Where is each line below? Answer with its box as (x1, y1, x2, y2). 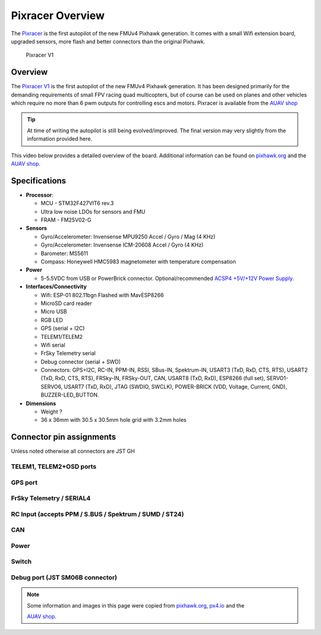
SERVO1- (266, 375, 288, 382)
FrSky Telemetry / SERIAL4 (11, 494, 91, 503)
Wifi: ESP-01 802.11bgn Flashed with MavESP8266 (40, 291, 164, 298)
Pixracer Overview (11, 9, 105, 22)
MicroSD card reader (40, 300, 92, 307)
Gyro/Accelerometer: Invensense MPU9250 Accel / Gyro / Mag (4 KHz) (40, 233, 216, 240)
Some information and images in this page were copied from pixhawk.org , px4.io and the (27, 602, 245, 609)
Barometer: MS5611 (40, 250, 89, 257)
